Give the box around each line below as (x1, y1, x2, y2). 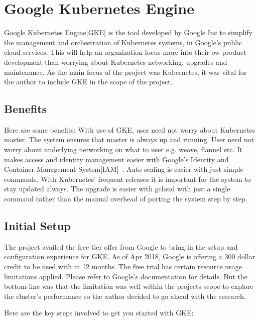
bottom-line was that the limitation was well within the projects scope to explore (4, 281, 253, 291)
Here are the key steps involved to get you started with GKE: (4, 307, 194, 318)
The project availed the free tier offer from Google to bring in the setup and (4, 241, 238, 252)
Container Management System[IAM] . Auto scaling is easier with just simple (4, 164, 243, 174)
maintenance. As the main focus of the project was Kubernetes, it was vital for (4, 66, 247, 77)
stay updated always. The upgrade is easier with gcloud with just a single (4, 183, 230, 194)
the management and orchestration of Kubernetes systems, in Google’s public (4, 37, 242, 47)
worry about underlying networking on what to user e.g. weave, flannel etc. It (4, 144, 242, 155)
